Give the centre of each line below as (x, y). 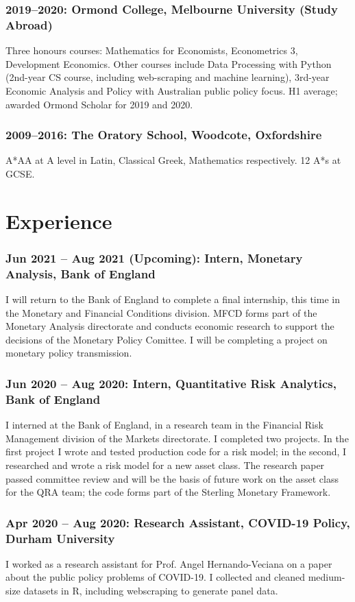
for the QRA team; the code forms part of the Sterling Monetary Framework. (168, 492)
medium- (327, 577)
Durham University (60, 538)
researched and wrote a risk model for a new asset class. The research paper (165, 465)
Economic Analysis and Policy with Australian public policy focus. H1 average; (172, 90)
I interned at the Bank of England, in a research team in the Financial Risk (164, 425)
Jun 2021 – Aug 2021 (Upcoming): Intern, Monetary (154, 257)
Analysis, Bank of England (81, 273)
